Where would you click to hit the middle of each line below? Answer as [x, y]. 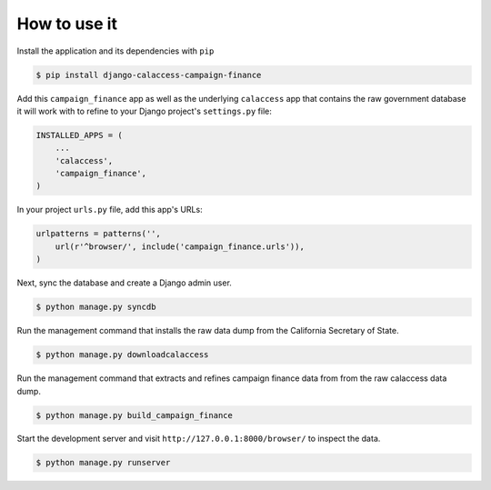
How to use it [67, 24]
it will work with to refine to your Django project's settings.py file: [145, 111]
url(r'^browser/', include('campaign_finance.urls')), [180, 246]
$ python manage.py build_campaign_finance [135, 415]
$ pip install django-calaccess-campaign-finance [149, 75]
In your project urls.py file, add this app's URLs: [110, 210]
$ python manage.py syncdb [96, 307]
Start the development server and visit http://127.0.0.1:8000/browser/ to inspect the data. [199, 439]
